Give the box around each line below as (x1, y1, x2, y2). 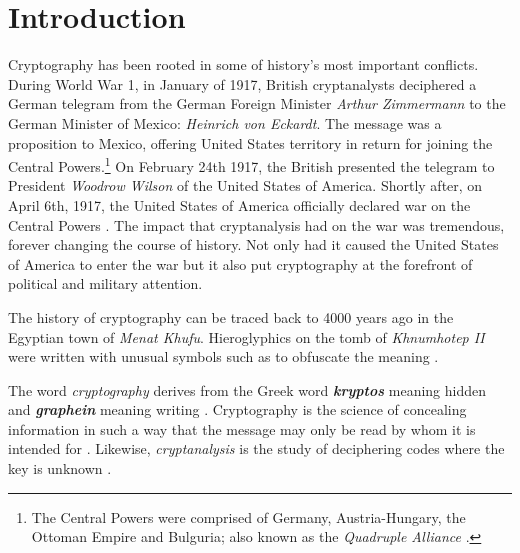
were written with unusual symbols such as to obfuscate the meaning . (8, 346, 439, 367)
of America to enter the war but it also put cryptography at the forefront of (8, 253, 473, 274)
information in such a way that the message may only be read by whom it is (8, 418, 476, 439)
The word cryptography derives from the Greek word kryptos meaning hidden (8, 379, 486, 400)
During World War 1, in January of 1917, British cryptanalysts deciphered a (8, 73, 477, 94)
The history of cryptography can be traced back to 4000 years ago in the (8, 306, 454, 327)
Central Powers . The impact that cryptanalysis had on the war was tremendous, (8, 214, 505, 235)
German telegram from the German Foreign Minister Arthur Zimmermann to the (8, 93, 506, 114)
